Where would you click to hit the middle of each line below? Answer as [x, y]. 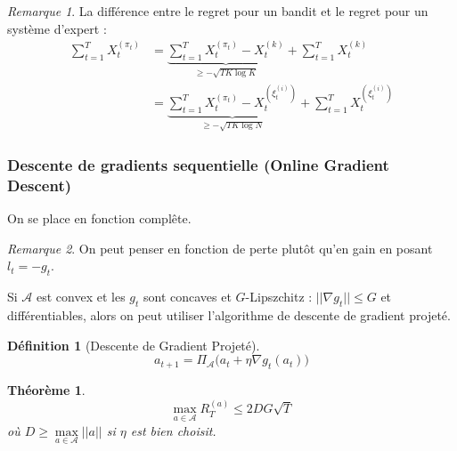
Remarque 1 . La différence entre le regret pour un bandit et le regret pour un [218, 11]
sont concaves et [188, 297]
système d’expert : [57, 28]
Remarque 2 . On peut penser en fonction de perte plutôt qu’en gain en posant [220, 248]
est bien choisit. [173, 430]
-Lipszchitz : [279, 297]
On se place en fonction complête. [99, 218]
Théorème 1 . [46, 390]
